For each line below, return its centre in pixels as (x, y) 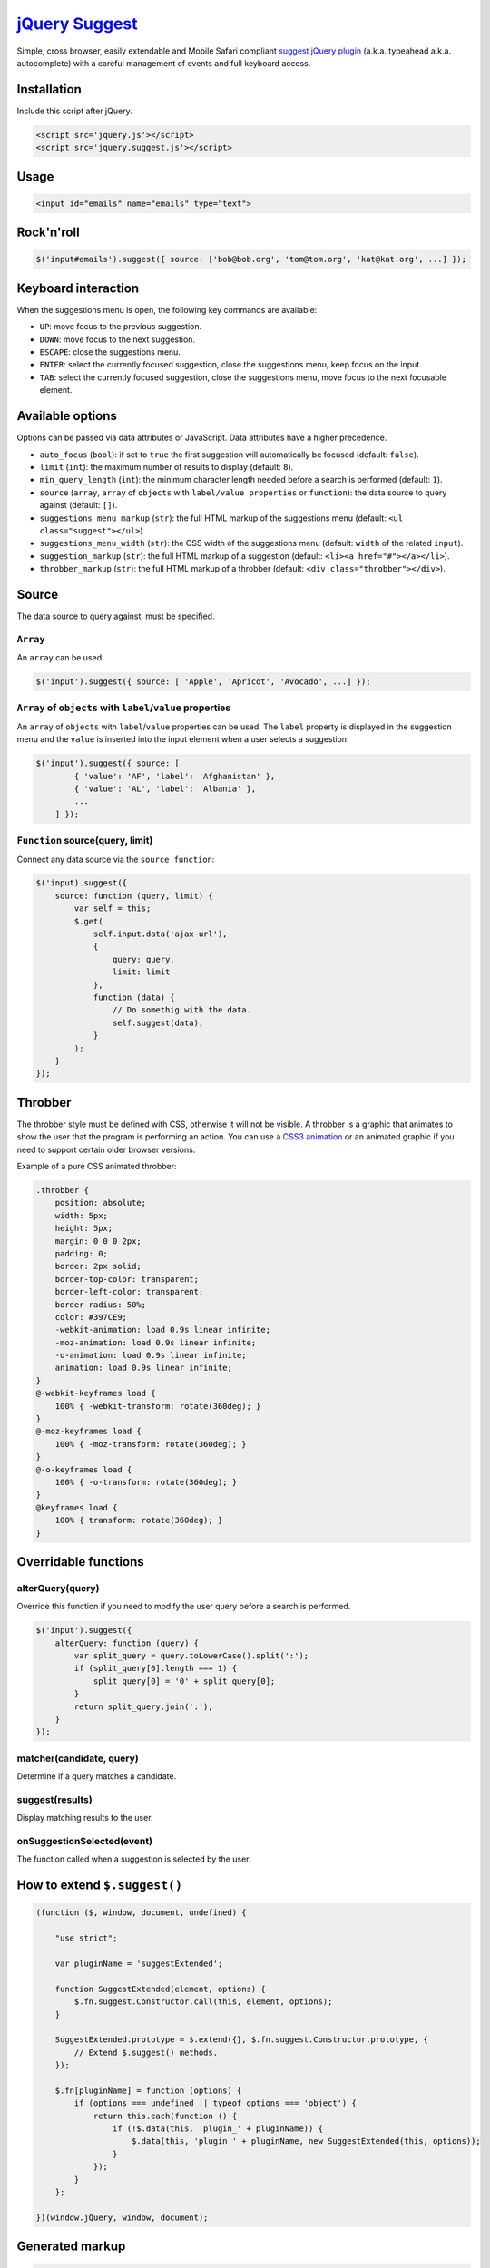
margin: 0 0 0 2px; (98, 1241)
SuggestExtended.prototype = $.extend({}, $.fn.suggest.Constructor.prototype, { (241, 2040)
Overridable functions (80, 1562)
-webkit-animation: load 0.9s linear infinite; (163, 1330)
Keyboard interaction (78, 288)
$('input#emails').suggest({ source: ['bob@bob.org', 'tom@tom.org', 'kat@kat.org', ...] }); (251, 259)
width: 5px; (82, 1215)
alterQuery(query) (58, 1588)
